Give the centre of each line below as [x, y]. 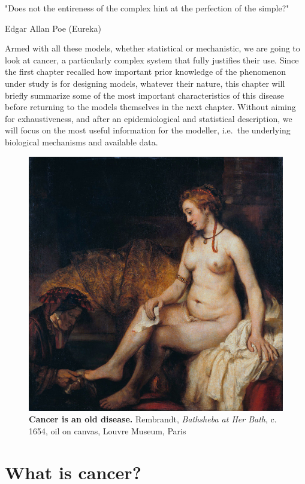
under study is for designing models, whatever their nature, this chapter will [145, 83]
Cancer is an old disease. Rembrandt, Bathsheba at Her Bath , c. [153, 419]
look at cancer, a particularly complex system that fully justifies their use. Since [152, 60]
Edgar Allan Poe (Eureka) [53, 28]
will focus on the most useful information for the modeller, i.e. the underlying [148, 130]
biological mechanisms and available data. [81, 141]
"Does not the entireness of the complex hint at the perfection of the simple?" [147, 8]
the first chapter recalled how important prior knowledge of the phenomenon [145, 71]
